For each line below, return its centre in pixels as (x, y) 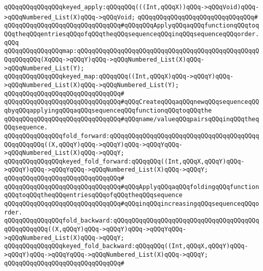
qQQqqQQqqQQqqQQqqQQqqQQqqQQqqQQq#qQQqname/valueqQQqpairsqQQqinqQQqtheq (132, 119)
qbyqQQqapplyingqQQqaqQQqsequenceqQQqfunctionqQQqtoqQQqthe (108, 110)
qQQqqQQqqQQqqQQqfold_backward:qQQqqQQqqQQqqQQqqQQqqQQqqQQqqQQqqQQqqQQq (132, 221)
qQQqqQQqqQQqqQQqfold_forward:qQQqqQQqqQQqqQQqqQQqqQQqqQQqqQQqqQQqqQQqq (132, 136)
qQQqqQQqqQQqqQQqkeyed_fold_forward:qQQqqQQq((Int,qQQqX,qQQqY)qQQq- (124, 161)
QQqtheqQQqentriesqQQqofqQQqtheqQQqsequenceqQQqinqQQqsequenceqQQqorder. (132, 34)
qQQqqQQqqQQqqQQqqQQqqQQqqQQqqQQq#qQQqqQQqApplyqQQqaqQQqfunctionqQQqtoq (132, 26)
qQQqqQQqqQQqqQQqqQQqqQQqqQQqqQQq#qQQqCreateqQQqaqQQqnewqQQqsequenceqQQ (132, 102)
